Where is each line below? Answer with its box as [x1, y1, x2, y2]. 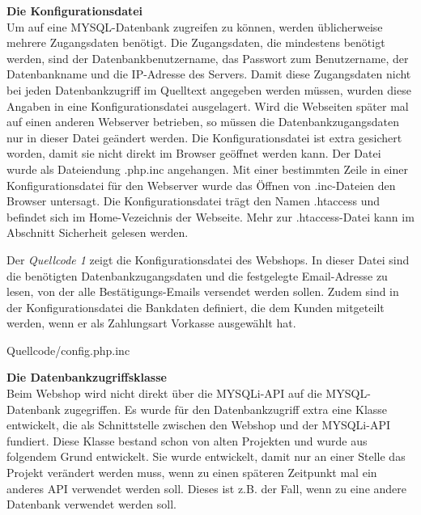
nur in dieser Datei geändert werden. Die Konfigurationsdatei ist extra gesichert [6, 129, 402, 146]
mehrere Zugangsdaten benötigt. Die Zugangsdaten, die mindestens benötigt [6, 34, 385, 51]
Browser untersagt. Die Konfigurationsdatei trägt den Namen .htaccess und [6, 192, 381, 209]
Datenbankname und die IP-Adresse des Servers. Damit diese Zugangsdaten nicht [6, 65, 411, 82]
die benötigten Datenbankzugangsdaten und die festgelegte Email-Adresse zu [6, 267, 388, 284]
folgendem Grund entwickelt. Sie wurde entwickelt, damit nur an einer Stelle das [6, 448, 406, 465]
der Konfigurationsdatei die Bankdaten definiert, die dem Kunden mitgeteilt [6, 298, 385, 315]
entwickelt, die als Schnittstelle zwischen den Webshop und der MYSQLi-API [6, 416, 391, 433]
